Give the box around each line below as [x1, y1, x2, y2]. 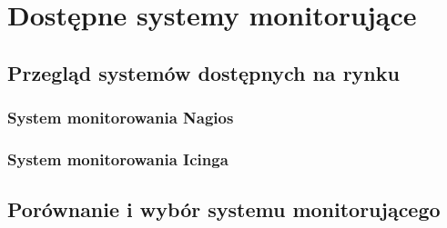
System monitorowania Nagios [7, 106, 234, 129]
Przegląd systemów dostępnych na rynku [7, 58, 400, 86]
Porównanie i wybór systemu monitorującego [7, 195, 441, 223]
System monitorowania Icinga [7, 147, 229, 170]
